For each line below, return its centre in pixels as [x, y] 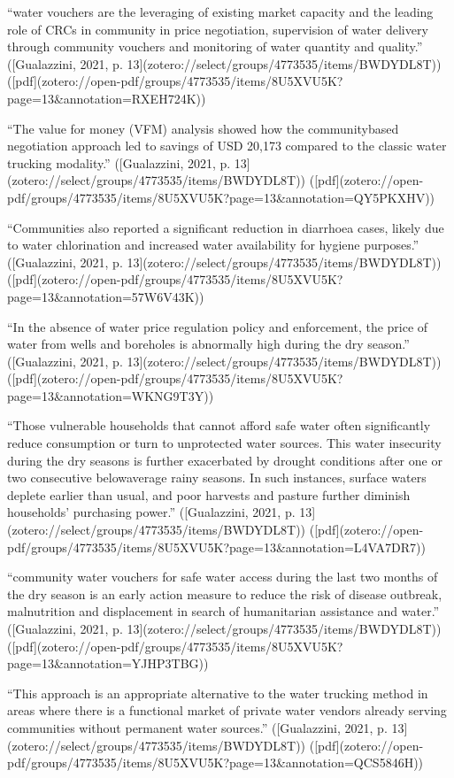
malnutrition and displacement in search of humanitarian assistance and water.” [223, 611]
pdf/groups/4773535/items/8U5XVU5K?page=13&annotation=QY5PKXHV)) [221, 197]
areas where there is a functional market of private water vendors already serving [227, 710]
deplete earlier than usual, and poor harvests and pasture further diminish [209, 494]
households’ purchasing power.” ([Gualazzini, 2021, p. [151, 512]
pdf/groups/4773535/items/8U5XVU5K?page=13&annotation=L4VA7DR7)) [216, 547]
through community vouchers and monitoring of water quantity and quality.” [215, 46]
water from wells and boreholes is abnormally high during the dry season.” [208, 344]
